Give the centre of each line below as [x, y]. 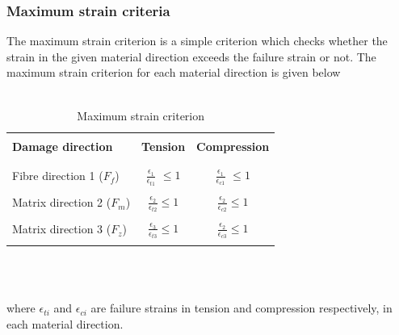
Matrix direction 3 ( [62, 229]
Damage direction [63, 146]
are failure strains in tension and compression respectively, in [241, 308]
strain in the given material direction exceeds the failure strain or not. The [191, 56]
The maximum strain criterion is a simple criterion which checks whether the [197, 41]
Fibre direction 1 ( [58, 176]
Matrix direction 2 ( [62, 202]
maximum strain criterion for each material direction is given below [174, 72]
